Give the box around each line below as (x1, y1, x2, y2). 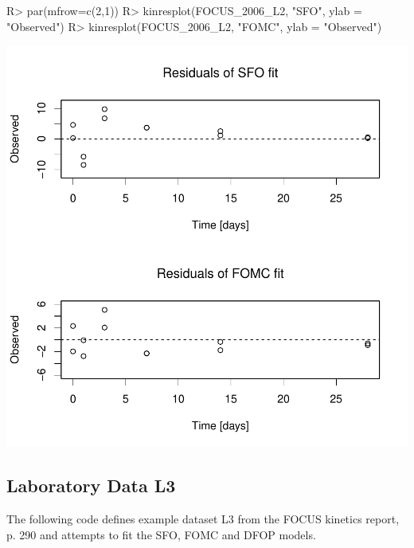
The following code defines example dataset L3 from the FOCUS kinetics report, (6, 510, 400, 526)
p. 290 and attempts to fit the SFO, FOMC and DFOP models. (6, 526, 316, 542)
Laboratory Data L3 (6, 473, 176, 498)
